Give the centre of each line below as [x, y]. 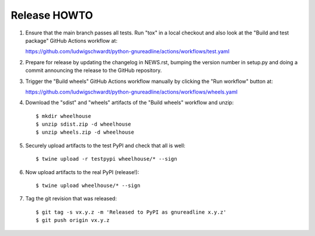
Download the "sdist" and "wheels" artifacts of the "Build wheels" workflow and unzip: [129, 103]
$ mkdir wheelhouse [64, 116]
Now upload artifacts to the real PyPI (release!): [82, 172]
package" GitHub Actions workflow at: [71, 40]
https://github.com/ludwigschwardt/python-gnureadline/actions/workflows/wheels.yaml [132, 92]
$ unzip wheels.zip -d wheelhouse [85, 132]
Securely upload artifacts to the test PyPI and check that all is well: [106, 145]
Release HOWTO [52, 15]
